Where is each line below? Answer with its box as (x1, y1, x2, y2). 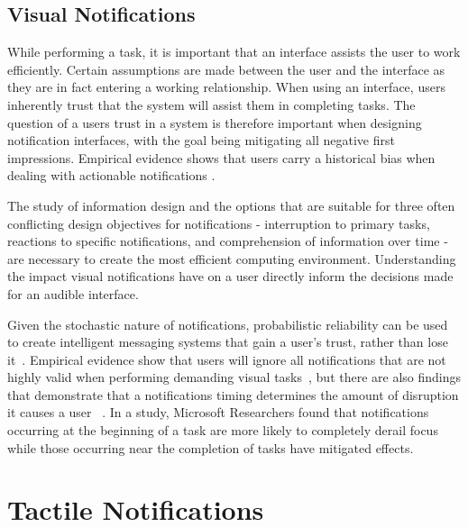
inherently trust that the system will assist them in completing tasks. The (7, 95, 416, 114)
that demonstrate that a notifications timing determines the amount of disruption (7, 385, 459, 404)
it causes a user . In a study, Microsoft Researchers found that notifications (7, 403, 429, 422)
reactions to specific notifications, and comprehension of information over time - (7, 232, 448, 250)
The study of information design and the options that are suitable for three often (7, 195, 455, 214)
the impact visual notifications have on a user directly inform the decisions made (7, 267, 454, 286)
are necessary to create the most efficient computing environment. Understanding (7, 249, 456, 268)
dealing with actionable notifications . (7, 166, 216, 185)
